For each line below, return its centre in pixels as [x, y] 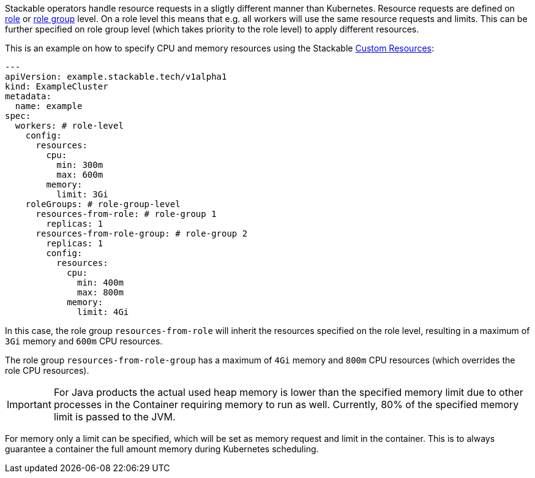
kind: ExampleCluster [57, 86]
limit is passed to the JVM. [114, 417]
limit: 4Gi [103, 312]
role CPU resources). [47, 370]
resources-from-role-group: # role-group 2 [142, 233]
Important [29, 404]
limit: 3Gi [82, 194]
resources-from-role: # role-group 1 [126, 214]
